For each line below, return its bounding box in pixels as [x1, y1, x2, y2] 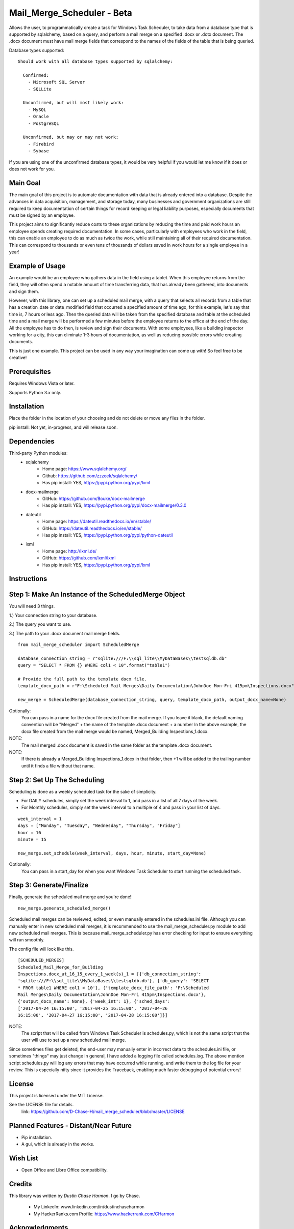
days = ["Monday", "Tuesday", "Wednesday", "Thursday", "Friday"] [18, 823, 181, 828]
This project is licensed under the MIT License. [9, 1092, 104, 1098]
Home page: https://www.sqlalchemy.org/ [42, 466, 127, 472]
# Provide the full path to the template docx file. [18, 676, 147, 682]
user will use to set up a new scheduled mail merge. [21, 1037, 126, 1043]
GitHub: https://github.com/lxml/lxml [42, 555, 116, 561]
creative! [9, 354, 27, 361]
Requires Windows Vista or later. [9, 380, 75, 386]
